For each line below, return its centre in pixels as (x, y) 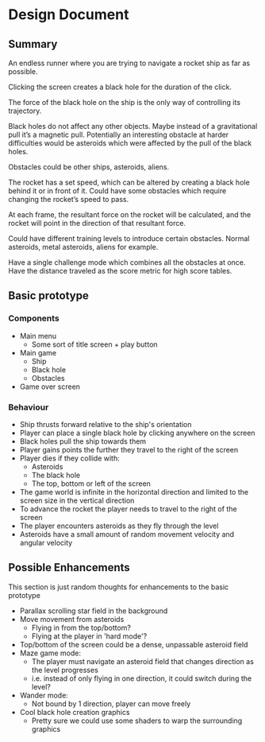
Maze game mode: (50, 653)
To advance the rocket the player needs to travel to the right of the (128, 509)
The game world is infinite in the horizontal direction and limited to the (134, 491)
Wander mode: (44, 695)
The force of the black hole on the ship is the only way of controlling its (124, 102)
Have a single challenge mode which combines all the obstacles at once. (127, 262)
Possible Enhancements (69, 567)
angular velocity (46, 542)
